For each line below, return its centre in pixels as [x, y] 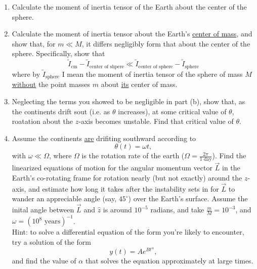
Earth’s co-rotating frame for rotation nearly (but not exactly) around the [127, 177]
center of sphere [156, 66]
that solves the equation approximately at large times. [169, 261]
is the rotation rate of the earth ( [133, 155]
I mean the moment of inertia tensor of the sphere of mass [152, 74]
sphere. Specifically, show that [58, 53]
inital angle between [43, 210]
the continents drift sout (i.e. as [61, 111]
